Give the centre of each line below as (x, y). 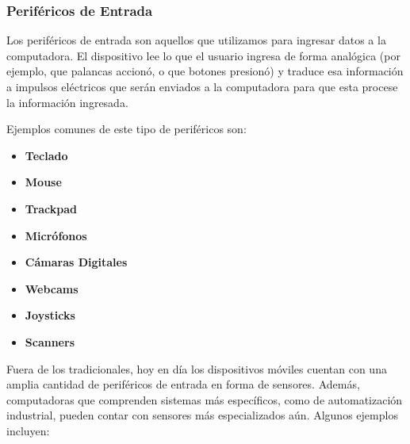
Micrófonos (56, 235)
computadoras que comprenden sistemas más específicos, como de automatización (205, 399)
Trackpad (51, 208)
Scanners (50, 341)
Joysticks (50, 315)
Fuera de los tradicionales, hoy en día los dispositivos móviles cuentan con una (197, 368)
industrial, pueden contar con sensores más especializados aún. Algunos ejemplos (202, 415)
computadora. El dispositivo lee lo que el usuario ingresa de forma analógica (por (203, 55)
